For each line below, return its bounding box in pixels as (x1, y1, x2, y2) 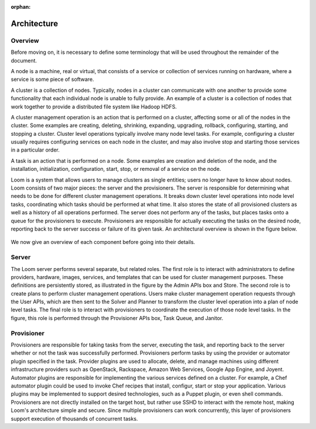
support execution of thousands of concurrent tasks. (11, 415, 138, 422)
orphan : (11, 4, 31, 10)
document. (11, 57, 37, 64)
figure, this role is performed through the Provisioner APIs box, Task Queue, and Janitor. (11, 314, 224, 321)
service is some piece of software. (11, 76, 94, 83)
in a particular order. (11, 146, 60, 153)
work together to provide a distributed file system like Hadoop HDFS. (11, 103, 177, 110)
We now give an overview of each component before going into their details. (11, 239, 195, 246)
